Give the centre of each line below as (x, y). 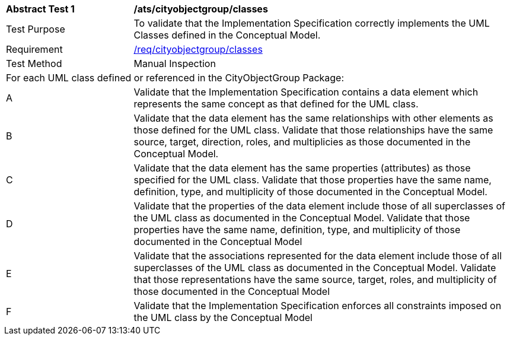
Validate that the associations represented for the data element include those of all (318, 256)
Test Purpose (36, 29)
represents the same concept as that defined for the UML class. (276, 104)
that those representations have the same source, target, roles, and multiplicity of (315, 279)
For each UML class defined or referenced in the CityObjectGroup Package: (175, 78)
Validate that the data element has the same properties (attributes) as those (302, 168)
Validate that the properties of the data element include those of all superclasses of (319, 206)
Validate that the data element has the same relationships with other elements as (313, 118)
